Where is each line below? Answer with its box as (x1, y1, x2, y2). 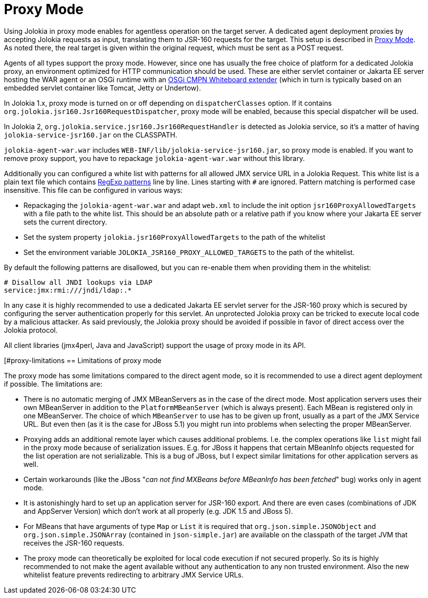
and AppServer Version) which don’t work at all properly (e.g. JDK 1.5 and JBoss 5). (23, 506, 293, 515)
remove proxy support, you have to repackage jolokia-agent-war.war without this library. (4, 154, 305, 162)
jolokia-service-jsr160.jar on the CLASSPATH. (4, 130, 178, 139)
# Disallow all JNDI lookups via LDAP (4, 278, 153, 286)
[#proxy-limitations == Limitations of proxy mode (4, 356, 161, 365)
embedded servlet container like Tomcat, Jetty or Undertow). (4, 83, 201, 92)
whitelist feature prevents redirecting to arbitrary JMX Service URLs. (23, 570, 244, 579)
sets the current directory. (23, 217, 107, 226)
